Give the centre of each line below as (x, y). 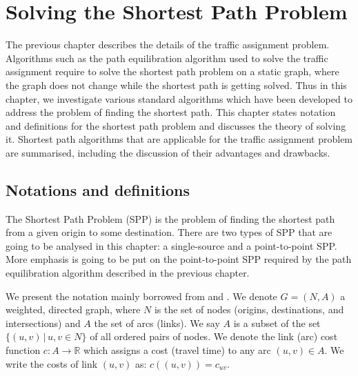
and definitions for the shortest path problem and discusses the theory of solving (176, 125)
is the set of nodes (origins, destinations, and (249, 309)
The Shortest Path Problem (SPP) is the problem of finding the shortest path (170, 218)
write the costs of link (52, 363)
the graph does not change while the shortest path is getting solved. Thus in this (176, 85)
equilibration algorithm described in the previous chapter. (128, 273)
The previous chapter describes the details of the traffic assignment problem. (168, 44)
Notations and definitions (98, 189)
